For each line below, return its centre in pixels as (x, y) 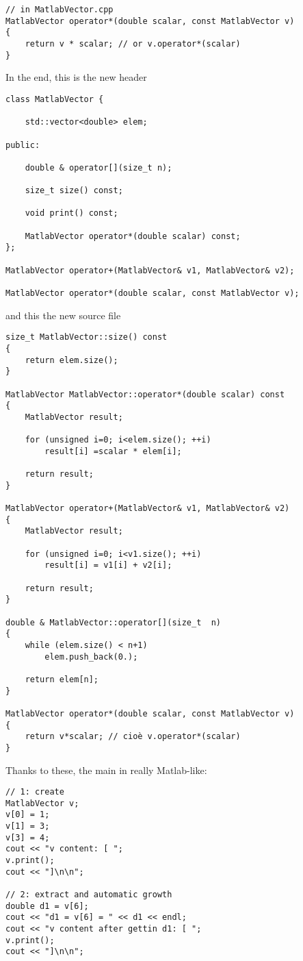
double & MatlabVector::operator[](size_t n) (113, 622)
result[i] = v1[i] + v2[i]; (108, 565)
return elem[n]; (62, 679)
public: (23, 145)
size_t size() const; (74, 191)
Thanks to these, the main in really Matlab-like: (106, 770)
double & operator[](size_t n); (98, 167)
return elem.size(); (71, 360)
